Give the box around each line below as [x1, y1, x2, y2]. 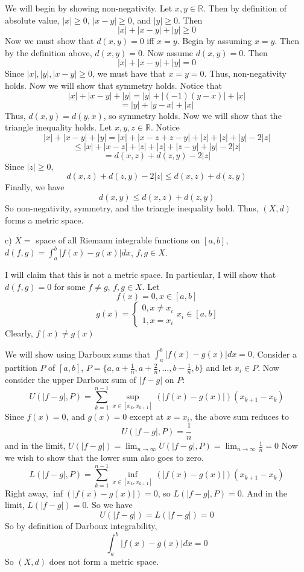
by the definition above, [5, 46, 92, 59]
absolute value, [5, 13, 60, 26]
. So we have [86, 498, 133, 511]
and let [206, 361, 232, 374]
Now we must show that [5, 34, 94, 47]
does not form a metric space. [49, 554, 159, 567]
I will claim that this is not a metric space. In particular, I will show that [5, 268, 276, 281]
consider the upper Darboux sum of [5, 373, 136, 385]
